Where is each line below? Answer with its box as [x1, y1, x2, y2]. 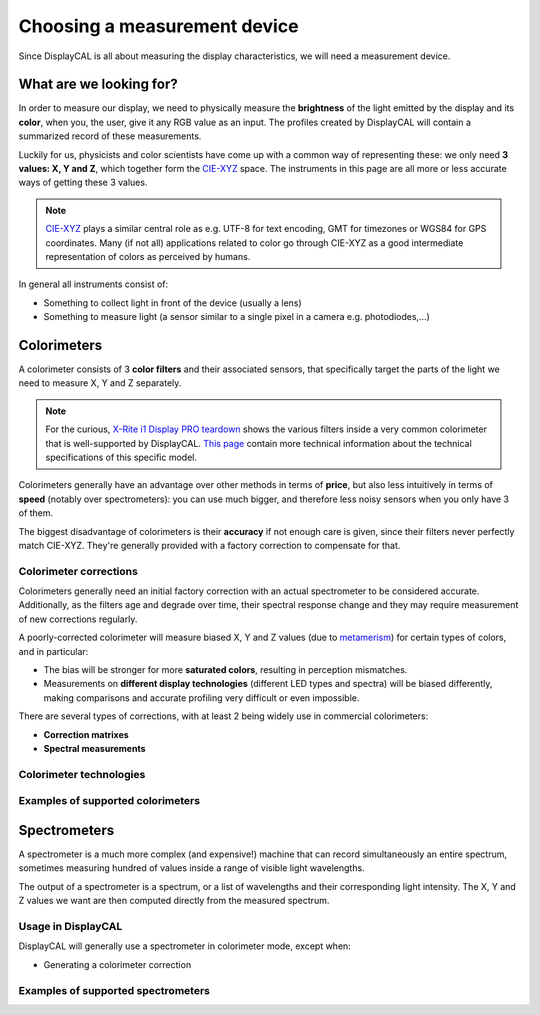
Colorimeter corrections [18, 564, 139, 578]
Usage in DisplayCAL [18, 919, 123, 933]
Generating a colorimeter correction [43, 958, 192, 970]
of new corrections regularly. [18, 613, 138, 625]
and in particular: [18, 645, 89, 657]
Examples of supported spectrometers [18, 983, 210, 997]
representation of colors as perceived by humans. [45, 250, 251, 262]
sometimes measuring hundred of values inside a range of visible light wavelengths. [18, 862, 365, 874]
